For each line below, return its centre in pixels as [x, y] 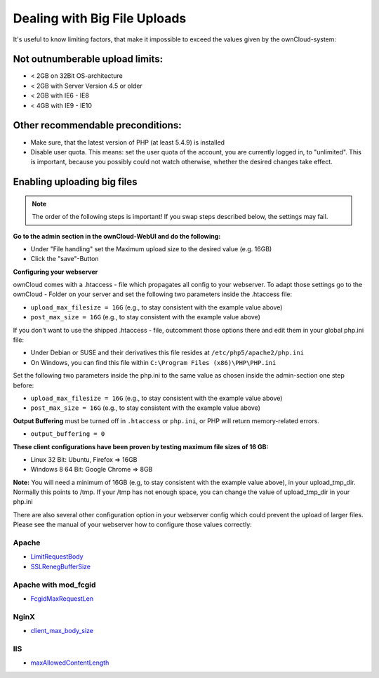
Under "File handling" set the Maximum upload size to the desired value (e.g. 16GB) [151, 248]
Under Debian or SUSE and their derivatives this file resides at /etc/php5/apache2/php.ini [167, 353]
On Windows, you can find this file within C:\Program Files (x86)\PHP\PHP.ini [153, 362]
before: [24, 385]
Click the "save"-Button [65, 259]
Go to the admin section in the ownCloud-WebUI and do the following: [117, 236]
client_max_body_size [62, 631]
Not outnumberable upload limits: [88, 59]
